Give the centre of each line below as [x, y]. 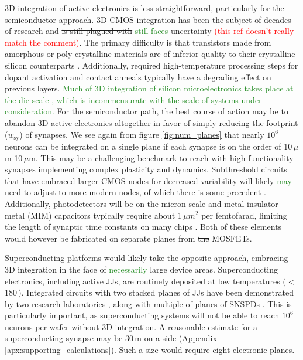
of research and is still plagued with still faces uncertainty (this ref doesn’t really [149, 31]
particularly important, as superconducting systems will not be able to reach [142, 315]
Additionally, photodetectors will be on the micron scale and [113, 203]
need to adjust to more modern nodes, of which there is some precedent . [135, 192]
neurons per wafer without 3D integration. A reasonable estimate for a [131, 326]
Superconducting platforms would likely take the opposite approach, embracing [147, 258]
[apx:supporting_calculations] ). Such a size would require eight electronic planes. [150, 350]
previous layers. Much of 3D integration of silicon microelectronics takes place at [149, 88]
